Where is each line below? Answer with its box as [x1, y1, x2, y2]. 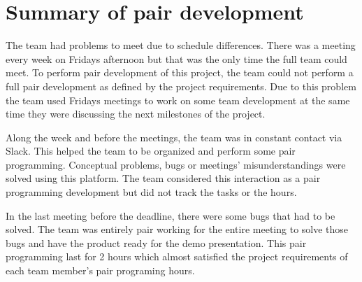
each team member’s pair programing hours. [6, 263, 195, 278]
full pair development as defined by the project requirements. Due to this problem [6, 78, 356, 93]
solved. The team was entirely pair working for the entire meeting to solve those [6, 222, 349, 237]
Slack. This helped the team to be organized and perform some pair [6, 143, 296, 158]
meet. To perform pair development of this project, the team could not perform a [6, 65, 354, 80]
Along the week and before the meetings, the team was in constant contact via [6, 129, 342, 144]
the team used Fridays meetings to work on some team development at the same [6, 92, 350, 107]
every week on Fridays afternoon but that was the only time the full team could [6, 51, 347, 66]
